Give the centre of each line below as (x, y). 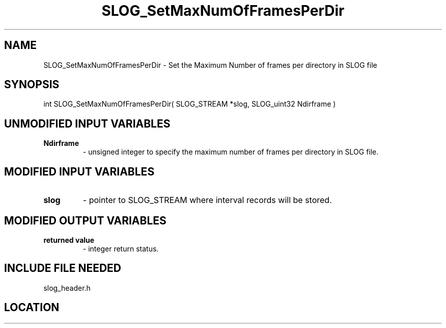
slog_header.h (67, 288)
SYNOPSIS (32, 85)
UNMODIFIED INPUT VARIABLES (87, 123)
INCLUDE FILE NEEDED (63, 268)
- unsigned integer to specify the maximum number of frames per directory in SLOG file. (231, 152)
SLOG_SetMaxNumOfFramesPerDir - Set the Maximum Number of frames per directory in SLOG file (210, 65)
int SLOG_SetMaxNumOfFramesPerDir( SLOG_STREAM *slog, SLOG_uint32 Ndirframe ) (190, 104)
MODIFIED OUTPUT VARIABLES (85, 220)
